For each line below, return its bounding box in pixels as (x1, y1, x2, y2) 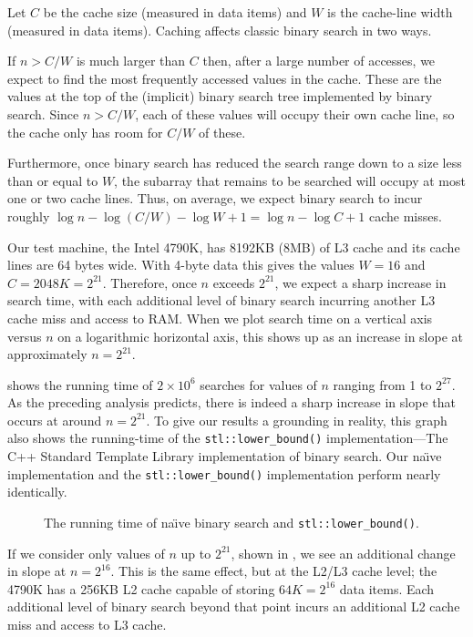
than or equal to (7, 170, 98, 190)
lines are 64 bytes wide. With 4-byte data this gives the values (7, 255, 355, 274)
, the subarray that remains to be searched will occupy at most (114, 170, 466, 190)
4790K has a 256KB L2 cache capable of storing (7, 579, 275, 598)
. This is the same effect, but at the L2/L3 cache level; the (110, 561, 437, 580)
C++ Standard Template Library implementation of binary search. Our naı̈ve (7, 447, 442, 466)
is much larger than (76, 51, 186, 70)
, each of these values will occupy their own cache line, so (135, 104, 455, 123)
